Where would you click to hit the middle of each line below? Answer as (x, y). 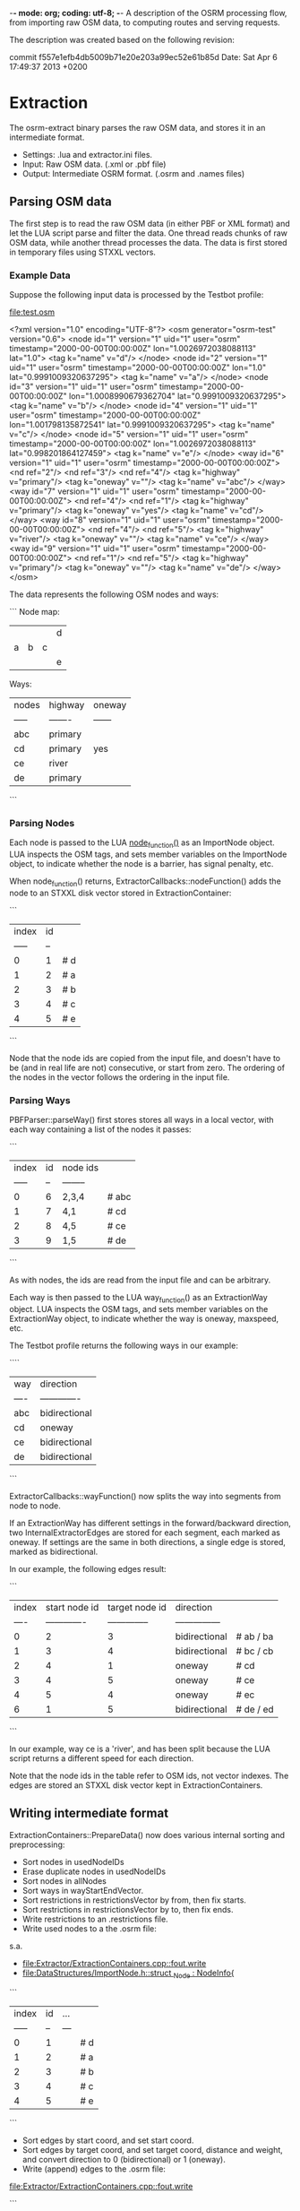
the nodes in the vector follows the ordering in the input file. (120, 1077)
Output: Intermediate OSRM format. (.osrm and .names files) (133, 173)
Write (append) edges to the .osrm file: (94, 2169)
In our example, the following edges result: (88, 1569)
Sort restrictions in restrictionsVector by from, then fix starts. (134, 1900)
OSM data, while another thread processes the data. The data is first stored (149, 242)
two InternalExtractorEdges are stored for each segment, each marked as (145, 1533)
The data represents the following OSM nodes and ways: (114, 594)
